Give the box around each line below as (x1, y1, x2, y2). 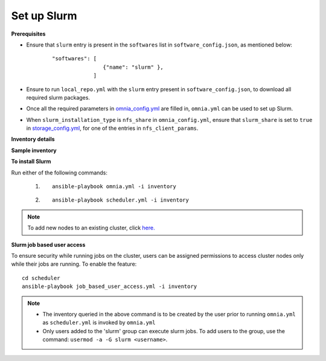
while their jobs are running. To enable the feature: (11, 260, 137, 268)
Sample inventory (11, 147, 57, 154)
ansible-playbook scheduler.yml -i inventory (52, 197, 190, 203)
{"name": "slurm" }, (103, 63, 164, 71)
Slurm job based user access (11, 241, 86, 248)
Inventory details (11, 136, 55, 143)
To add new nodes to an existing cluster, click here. (27, 224, 155, 232)
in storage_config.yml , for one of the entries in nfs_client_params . (26, 124, 199, 132)
